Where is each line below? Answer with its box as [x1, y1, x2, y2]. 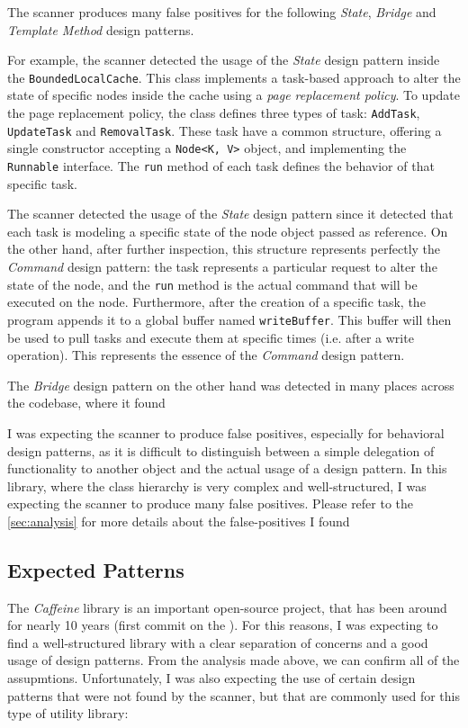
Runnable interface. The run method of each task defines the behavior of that [7, 157, 435, 175]
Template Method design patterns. [7, 20, 194, 39]
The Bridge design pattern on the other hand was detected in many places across [7, 375, 454, 394]
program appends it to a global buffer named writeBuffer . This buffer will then [7, 310, 452, 328]
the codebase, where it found [7, 393, 166, 412]
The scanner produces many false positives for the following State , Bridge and [7, 3, 436, 21]
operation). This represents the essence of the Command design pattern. [7, 346, 405, 364]
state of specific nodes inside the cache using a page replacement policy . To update [7, 85, 461, 104]
